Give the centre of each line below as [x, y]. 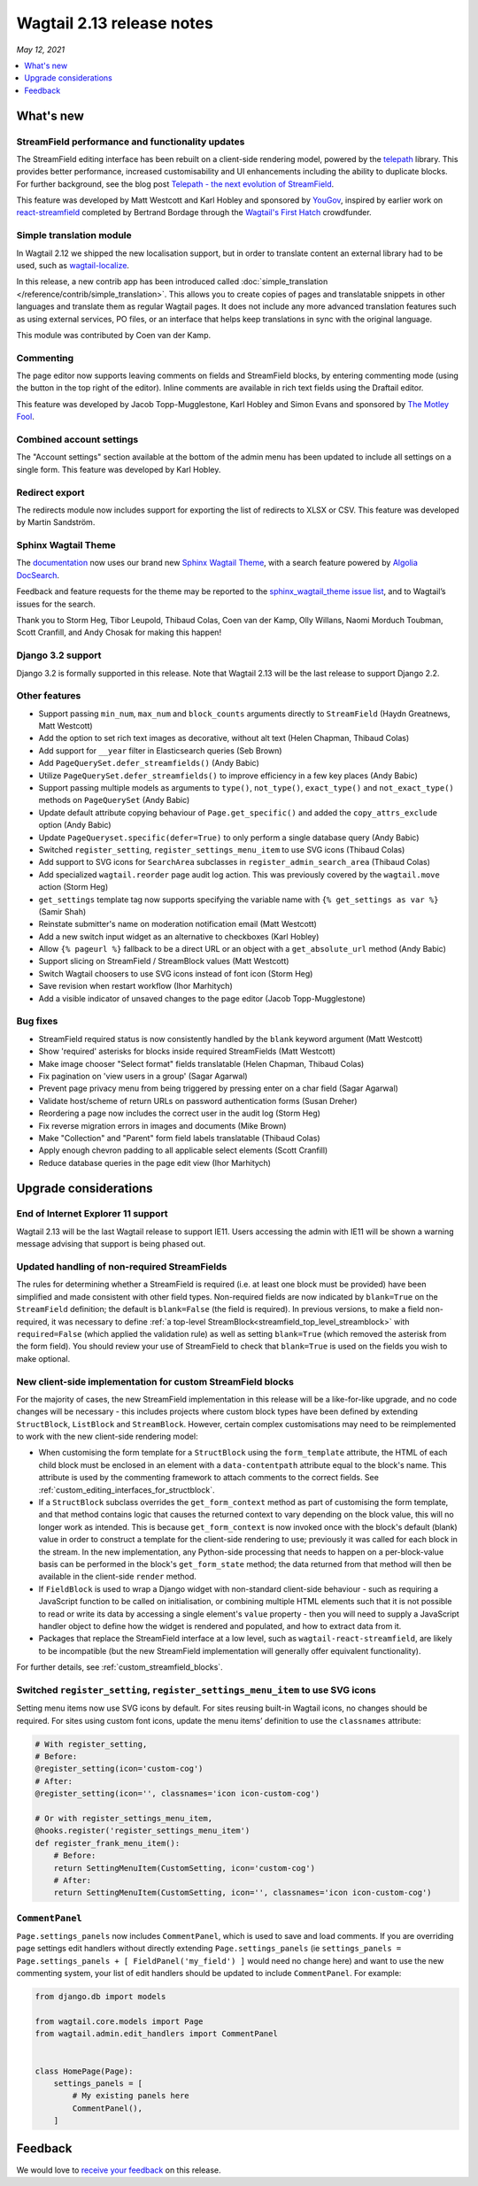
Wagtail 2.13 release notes [115, 23]
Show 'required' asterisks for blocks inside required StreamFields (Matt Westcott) [187, 1051]
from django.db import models [100, 1997]
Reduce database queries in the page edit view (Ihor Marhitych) [155, 1163]
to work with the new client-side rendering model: [107, 1437]
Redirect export [50, 492]
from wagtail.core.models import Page [119, 2021]
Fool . [25, 417]
